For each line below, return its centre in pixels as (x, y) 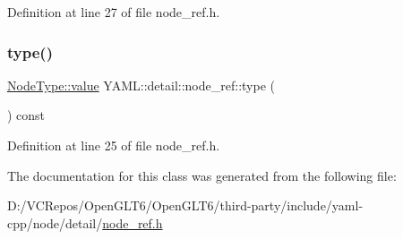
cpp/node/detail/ (55, 222)
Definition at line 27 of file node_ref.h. (114, 12)
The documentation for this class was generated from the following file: (202, 175)
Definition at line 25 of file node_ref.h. (114, 145)
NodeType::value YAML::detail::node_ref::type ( (141, 85)
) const (26, 115)
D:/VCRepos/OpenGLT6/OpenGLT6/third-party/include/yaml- (185, 205)
